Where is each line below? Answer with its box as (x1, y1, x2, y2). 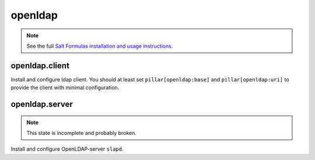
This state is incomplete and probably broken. (26, 130, 137, 137)
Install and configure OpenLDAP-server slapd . (10, 145, 124, 152)
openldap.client (10, 61, 70, 70)
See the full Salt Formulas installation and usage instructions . (26, 42, 173, 49)
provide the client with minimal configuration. (10, 84, 120, 91)
